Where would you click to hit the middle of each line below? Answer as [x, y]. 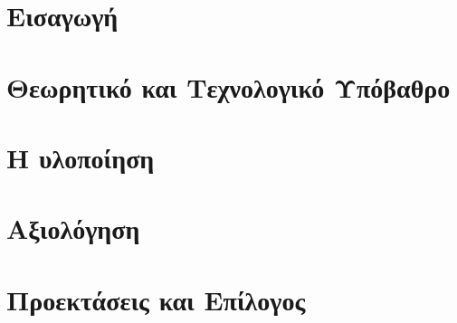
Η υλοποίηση [81, 157]
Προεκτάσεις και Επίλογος [156, 299]
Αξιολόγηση [73, 228]
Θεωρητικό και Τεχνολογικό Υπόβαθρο [228, 86]
